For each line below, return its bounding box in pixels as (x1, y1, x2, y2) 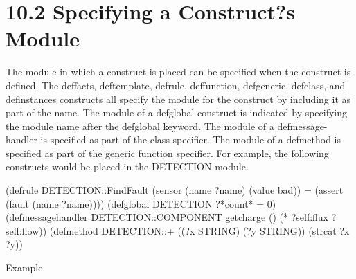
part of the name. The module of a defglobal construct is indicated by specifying (6, 105, 348, 120)
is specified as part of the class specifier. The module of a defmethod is (40, 132, 341, 147)
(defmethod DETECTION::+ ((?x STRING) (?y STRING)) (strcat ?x (49, 223, 350, 237)
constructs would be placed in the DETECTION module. (6, 159, 249, 174)
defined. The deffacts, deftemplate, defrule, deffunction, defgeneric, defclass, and (6, 78, 346, 92)
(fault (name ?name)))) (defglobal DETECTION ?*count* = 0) (6, 196, 276, 210)
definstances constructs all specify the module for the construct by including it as (6, 91, 351, 106)
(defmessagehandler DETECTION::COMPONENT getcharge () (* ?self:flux (6, 210, 329, 224)
